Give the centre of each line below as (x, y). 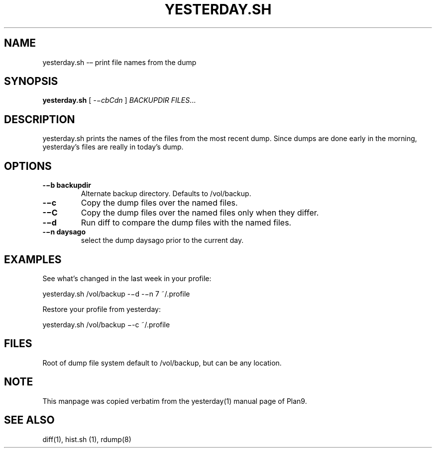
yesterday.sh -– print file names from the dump (119, 62)
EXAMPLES (33, 259)
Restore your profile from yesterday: (102, 309)
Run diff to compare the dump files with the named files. (186, 223)
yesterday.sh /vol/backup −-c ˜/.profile (106, 324)
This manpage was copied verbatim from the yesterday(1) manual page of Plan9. (175, 401)
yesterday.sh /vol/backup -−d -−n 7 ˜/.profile (116, 294)
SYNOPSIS (31, 81)
